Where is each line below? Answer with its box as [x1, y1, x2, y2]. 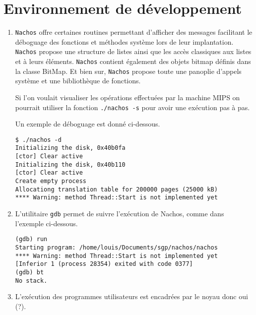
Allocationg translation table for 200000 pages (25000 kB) [15, 186, 218, 193]
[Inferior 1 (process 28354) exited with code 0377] [15, 260, 193, 268]
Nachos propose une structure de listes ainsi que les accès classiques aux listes [15, 46, 252, 57]
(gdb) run [15, 236, 48, 243]
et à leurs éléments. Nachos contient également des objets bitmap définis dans [15, 56, 251, 66]
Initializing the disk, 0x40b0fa [15, 144, 126, 152]
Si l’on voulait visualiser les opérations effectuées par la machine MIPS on [15, 92, 240, 102]
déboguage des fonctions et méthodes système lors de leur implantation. [15, 36, 234, 47]
